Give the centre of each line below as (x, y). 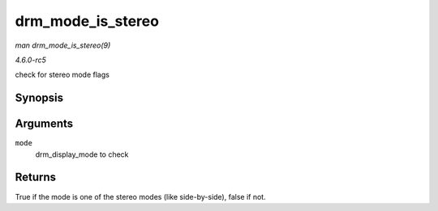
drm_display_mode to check (82, 154)
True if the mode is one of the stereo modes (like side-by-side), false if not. (141, 196)
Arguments (44, 124)
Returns (36, 177)
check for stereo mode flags (62, 75)
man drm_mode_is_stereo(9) (63, 45)
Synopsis (39, 98)
